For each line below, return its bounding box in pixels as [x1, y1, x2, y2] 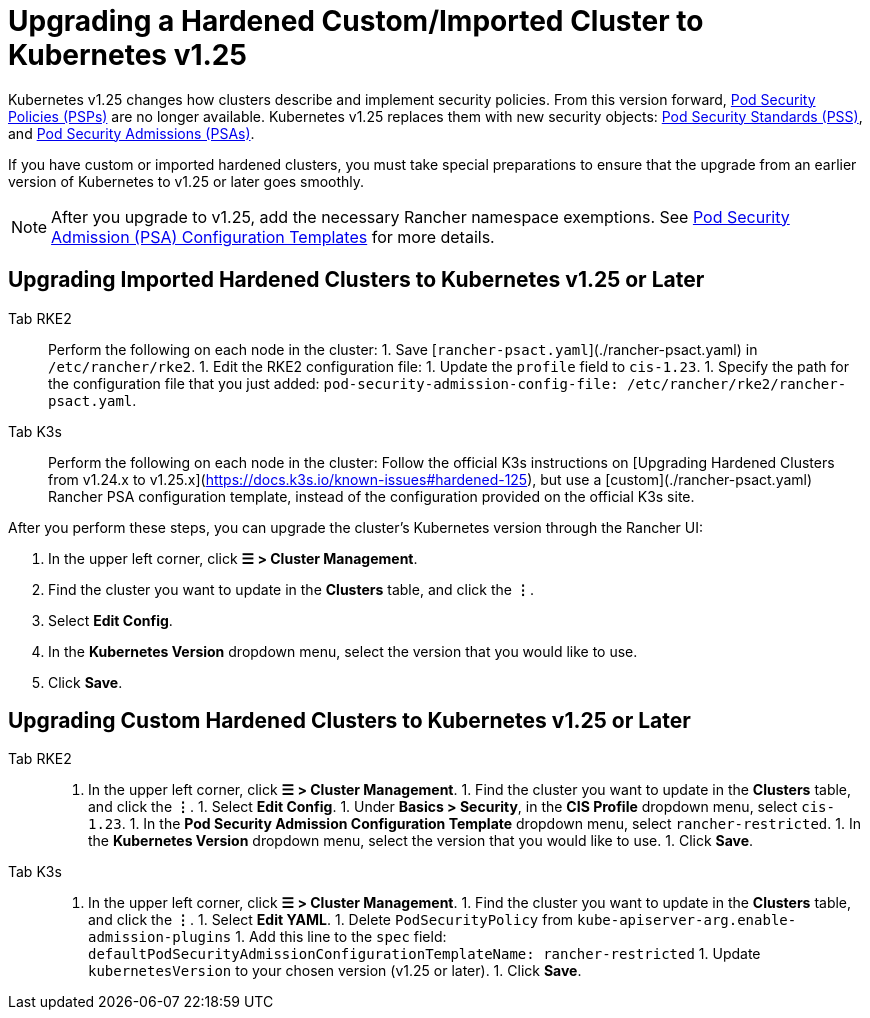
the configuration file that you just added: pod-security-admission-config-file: [48, 374, 619, 392]
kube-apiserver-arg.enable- [577, 912, 797, 929]
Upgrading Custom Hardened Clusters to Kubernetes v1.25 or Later [8, 708, 691, 734]
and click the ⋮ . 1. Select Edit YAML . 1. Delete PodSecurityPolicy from [88, 911, 574, 929]
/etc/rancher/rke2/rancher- [626, 375, 847, 392]
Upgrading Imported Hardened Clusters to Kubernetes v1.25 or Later [8, 267, 705, 293]
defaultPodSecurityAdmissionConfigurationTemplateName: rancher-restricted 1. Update [88, 945, 761, 963]
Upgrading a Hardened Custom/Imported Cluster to [8, 4, 704, 38]
